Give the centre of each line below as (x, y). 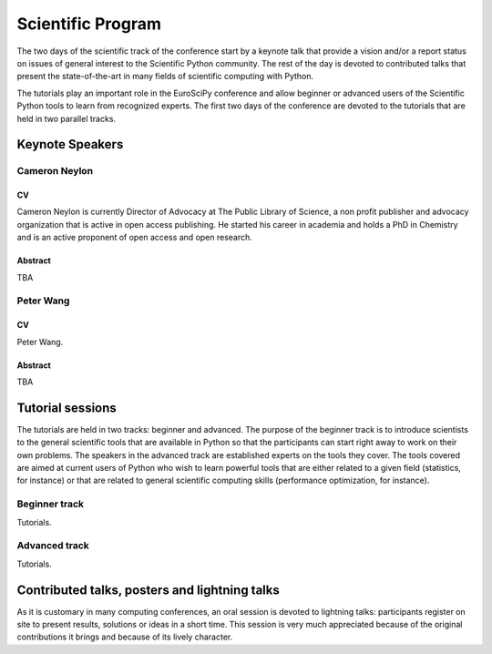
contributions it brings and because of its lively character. (125, 637)
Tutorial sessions (67, 408)
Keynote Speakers (70, 144)
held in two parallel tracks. (67, 118)
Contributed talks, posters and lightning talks (148, 590)
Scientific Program (89, 24)
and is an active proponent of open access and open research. (134, 238)
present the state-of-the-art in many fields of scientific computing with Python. (165, 77)
